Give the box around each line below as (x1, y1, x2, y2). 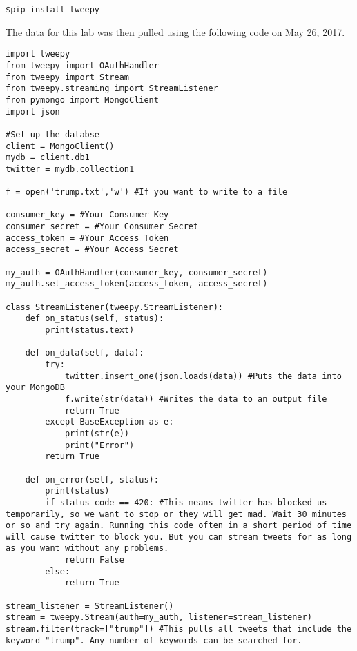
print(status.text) (45, 325, 135, 335)
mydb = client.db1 (6, 153, 90, 163)
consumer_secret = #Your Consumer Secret (6, 222, 199, 232)
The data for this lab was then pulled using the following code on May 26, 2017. (6, 24, 345, 39)
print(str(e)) (64, 428, 129, 438)
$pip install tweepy (6, 5, 100, 14)
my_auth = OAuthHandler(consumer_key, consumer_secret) (6, 267, 268, 278)
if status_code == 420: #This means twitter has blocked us (45, 497, 327, 507)
